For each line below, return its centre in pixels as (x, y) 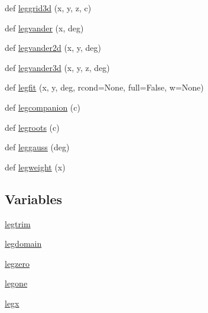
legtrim (18, 223)
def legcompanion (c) (43, 107)
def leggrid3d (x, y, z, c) (48, 8)
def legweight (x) (35, 167)
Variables (34, 199)
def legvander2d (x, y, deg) (53, 48)
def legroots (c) (32, 127)
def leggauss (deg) (37, 147)
